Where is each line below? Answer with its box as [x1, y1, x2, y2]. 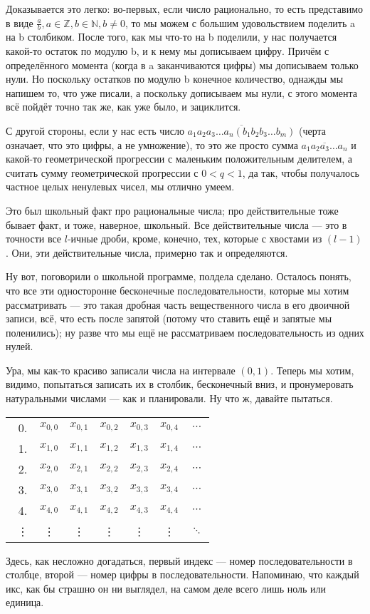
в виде [6, 15, 33, 30]
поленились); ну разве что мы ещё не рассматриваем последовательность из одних [6, 324, 364, 339]
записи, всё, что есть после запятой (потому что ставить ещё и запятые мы [6, 311, 332, 326]
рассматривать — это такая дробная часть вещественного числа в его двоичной [6, 297, 350, 312]
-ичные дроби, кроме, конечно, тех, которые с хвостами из [67, 231, 322, 246]
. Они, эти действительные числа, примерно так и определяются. [6, 245, 288, 260]
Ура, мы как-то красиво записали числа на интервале [6, 362, 236, 377]
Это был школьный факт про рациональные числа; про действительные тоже [6, 203, 339, 218]
